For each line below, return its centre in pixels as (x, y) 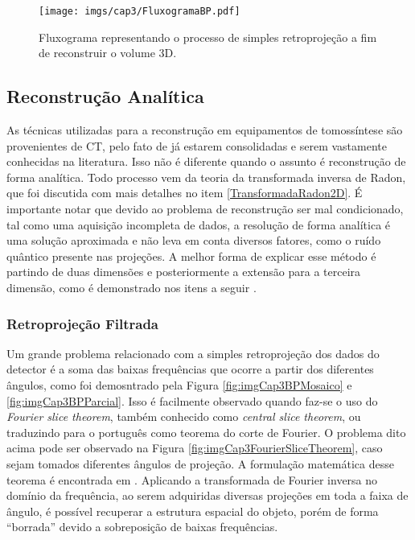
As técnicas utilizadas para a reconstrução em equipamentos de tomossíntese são (205, 130)
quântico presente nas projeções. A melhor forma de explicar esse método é (191, 256)
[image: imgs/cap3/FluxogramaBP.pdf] (140, 11)
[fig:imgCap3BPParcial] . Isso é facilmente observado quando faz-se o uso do (192, 400)
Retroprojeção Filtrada (82, 323)
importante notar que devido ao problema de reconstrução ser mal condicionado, (205, 209)
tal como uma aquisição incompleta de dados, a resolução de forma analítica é (199, 224)
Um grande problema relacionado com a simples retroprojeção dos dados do (193, 353)
